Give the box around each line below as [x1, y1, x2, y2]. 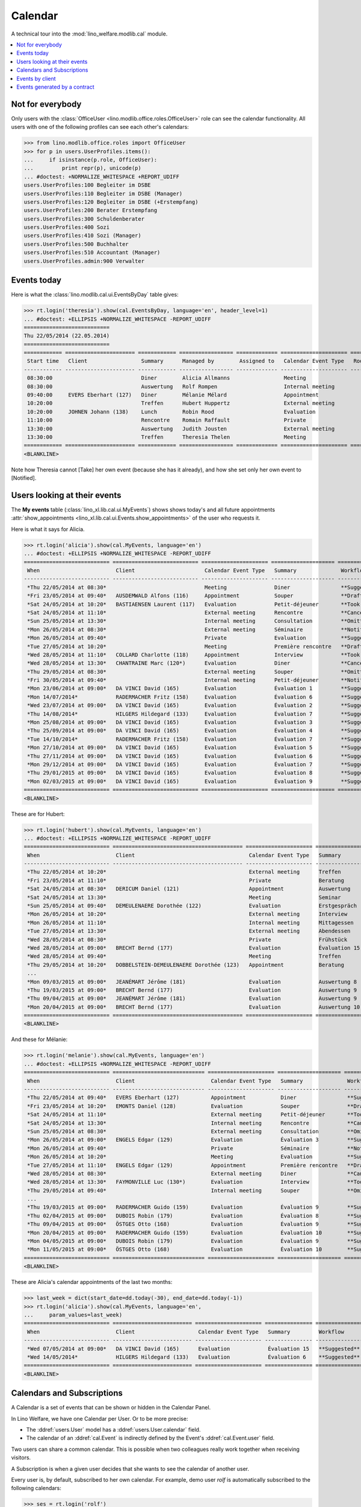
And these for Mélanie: [11, 1036, 68, 1043]
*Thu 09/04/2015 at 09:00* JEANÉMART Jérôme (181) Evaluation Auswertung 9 [27, 995, 357, 1002]
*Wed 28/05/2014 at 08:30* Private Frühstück [27, 936, 348, 943]
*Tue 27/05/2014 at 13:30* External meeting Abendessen [27, 928, 351, 934]
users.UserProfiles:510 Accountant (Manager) [23, 249, 161, 256]
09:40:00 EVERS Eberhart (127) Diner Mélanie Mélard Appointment [27, 392, 319, 398]
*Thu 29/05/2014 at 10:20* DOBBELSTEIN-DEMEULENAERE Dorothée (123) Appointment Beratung [27, 961, 344, 968]
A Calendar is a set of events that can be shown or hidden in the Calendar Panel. [11, 1404, 211, 1411]
